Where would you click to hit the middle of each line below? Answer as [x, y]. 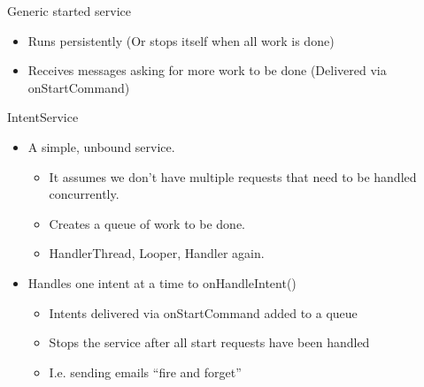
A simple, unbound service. [101, 146]
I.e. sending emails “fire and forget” [145, 372]
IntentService [43, 117]
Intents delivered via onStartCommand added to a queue [203, 312]
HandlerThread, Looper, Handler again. [157, 253]
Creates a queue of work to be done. [147, 223]
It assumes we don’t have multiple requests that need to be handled [233, 176]
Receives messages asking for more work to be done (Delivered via [207, 70]
